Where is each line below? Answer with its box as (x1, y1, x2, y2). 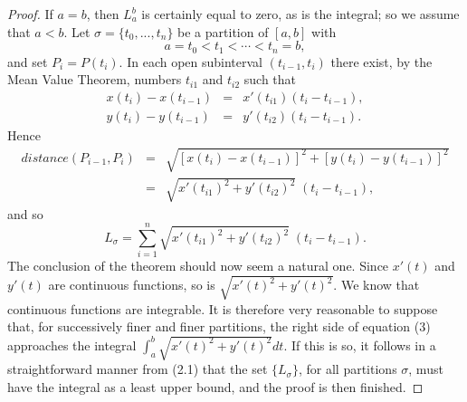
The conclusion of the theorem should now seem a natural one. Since (7, 256, 389, 275)
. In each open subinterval (119, 52, 263, 71)
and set (7, 52, 48, 71)
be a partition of (177, 22, 269, 41)
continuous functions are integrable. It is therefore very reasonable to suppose (7, 299, 438, 318)
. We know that (333, 275, 420, 294)
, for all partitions (298, 359, 397, 378)
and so (7, 204, 43, 223)
